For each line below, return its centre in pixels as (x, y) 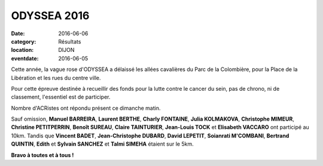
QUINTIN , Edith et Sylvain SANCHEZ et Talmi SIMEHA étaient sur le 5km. (102, 144)
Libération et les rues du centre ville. (56, 78)
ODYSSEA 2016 (50, 16)
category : (24, 41)
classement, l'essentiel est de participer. (61, 97)
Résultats (70, 41)
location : (22, 50)
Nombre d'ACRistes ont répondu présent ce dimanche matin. (86, 108)
